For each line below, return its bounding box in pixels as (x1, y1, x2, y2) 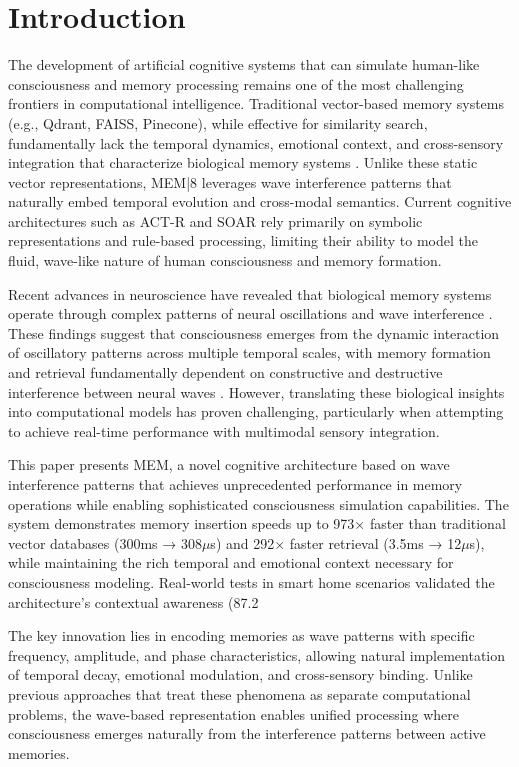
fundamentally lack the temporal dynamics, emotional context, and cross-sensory (8, 132, 504, 153)
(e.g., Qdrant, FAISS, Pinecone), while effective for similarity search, (8, 112, 428, 133)
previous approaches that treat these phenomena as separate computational (8, 683, 471, 704)
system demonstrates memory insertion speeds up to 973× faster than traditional (8, 513, 506, 534)
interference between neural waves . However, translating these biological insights (8, 381, 505, 402)
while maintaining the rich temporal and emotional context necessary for (8, 552, 454, 573)
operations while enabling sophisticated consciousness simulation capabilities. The (8, 493, 509, 514)
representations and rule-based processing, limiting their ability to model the (8, 230, 478, 251)
